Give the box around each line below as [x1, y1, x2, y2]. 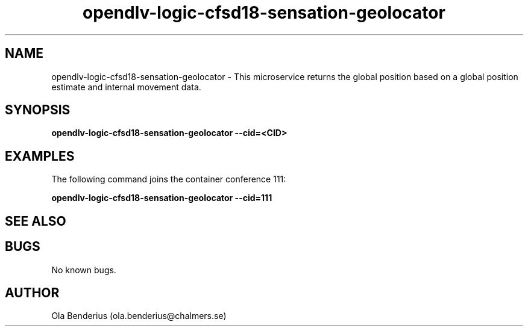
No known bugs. [51, 264, 116, 275]
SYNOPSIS [5, 102, 71, 118]
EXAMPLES [5, 148, 75, 164]
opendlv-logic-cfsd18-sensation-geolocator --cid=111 [51, 193, 272, 203]
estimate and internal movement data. [51, 81, 201, 92]
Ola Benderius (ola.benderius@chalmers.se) [51, 311, 227, 321]
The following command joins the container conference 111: [51, 174, 286, 185]
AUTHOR [5, 285, 60, 300]
